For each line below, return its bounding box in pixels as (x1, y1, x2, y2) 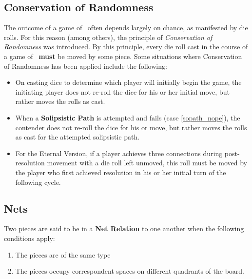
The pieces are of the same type (15, 249, 111, 259)
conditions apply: (4, 233, 55, 243)
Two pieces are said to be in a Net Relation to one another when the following (4, 223, 244, 234)
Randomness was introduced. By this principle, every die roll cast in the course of (4, 41, 248, 52)
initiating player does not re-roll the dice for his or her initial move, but (15, 86, 230, 97)
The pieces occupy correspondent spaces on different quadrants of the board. (15, 266, 244, 276)
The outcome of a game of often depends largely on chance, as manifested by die (4, 22, 248, 33)
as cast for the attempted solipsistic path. (15, 132, 140, 142)
